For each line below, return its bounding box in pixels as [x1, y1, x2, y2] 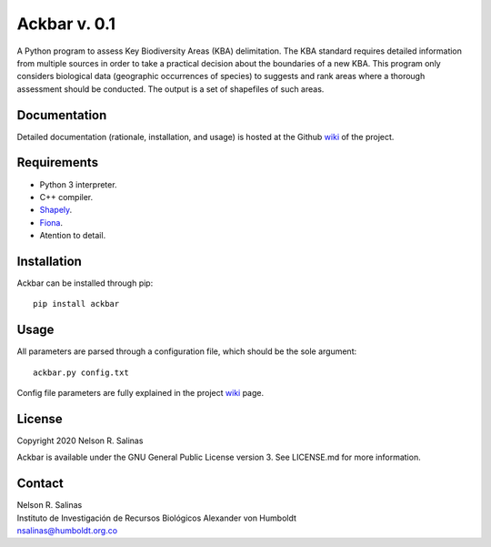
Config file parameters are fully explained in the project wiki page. [16, 388, 264, 399]
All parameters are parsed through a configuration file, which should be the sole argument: [16, 346, 357, 357]
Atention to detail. [39, 230, 106, 241]
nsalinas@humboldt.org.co [16, 525, 118, 536]
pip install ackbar [33, 299, 120, 309]
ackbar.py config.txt [33, 367, 129, 378]
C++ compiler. [39, 191, 94, 202]
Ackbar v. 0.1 [16, 14, 115, 34]
